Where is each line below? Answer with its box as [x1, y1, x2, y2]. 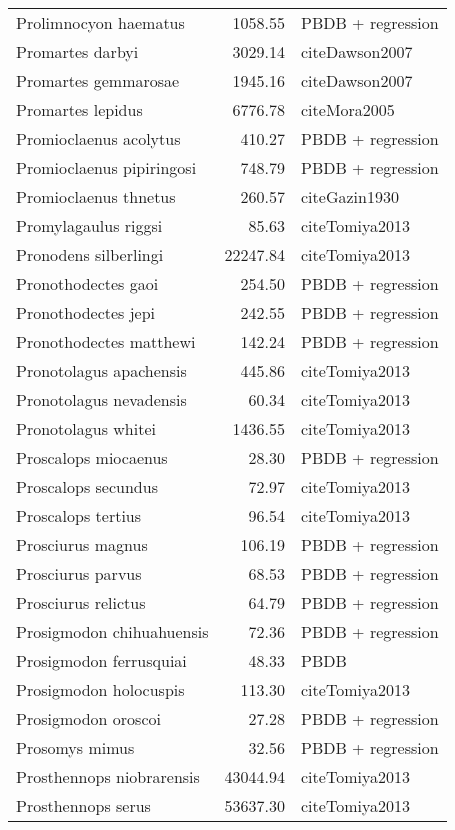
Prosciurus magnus [16, 533, 148, 556]
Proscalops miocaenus [16, 446, 168, 469]
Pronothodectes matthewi [16, 330, 196, 353]
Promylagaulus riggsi [16, 214, 163, 237]
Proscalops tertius [16, 504, 142, 527]
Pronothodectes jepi [16, 301, 156, 324]
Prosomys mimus [16, 736, 135, 759]
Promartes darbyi [16, 40, 139, 63]
